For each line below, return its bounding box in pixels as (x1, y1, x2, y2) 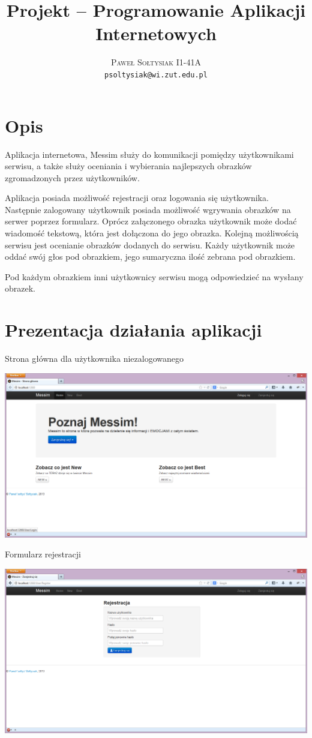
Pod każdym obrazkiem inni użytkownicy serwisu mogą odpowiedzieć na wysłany (5, 270, 304, 283)
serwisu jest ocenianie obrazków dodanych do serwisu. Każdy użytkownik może (5, 238, 295, 251)
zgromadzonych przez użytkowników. (5, 171, 140, 184)
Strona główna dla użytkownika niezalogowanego (5, 352, 184, 365)
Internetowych (95, 21, 217, 46)
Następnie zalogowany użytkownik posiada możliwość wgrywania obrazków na (5, 203, 291, 215)
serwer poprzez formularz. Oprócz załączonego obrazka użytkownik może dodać (5, 215, 297, 227)
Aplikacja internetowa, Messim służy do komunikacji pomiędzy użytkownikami (5, 148, 294, 160)
